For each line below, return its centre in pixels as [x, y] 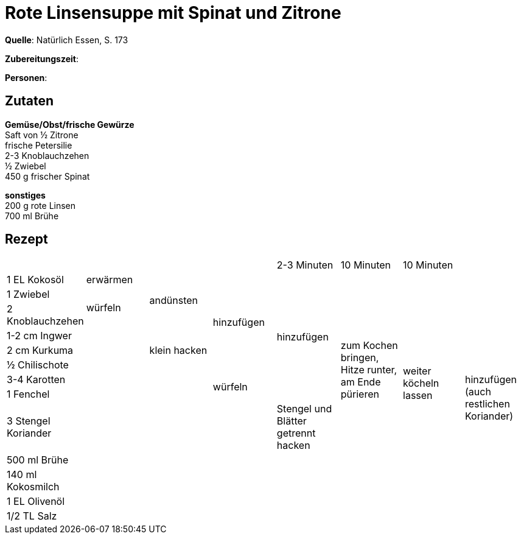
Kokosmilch [33, 487]
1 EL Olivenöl [36, 502]
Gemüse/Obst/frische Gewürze [70, 124]
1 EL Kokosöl [35, 280]
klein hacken [178, 351]
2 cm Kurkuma [40, 351]
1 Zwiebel [28, 294]
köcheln [421, 383]
